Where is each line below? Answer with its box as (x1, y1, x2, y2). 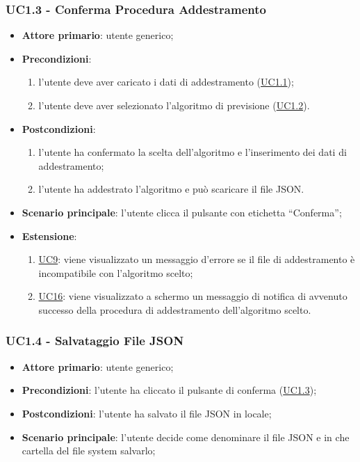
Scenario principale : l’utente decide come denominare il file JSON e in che (22, 429, 350, 444)
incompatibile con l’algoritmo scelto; (38, 265, 193, 280)
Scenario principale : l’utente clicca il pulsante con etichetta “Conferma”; (22, 205, 342, 219)
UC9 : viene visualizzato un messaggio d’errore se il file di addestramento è (38, 252, 355, 266)
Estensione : (22, 228, 77, 243)
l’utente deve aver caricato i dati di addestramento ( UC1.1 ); (38, 74, 294, 89)
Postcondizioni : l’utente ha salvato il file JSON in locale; (22, 406, 272, 420)
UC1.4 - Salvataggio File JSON (6, 332, 184, 349)
